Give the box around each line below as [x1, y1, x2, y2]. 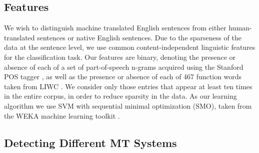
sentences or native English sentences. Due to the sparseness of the [37, 32, 241, 42]
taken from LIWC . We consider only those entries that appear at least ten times [4, 81, 252, 91]
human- [228, 22, 252, 33]
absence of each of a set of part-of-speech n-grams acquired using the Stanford [4, 61, 243, 72]
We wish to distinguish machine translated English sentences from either [4, 22, 226, 33]
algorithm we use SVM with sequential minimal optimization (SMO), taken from [4, 100, 252, 111]
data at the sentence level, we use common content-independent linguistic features [4, 42, 255, 52]
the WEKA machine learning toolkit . [4, 110, 120, 121]
